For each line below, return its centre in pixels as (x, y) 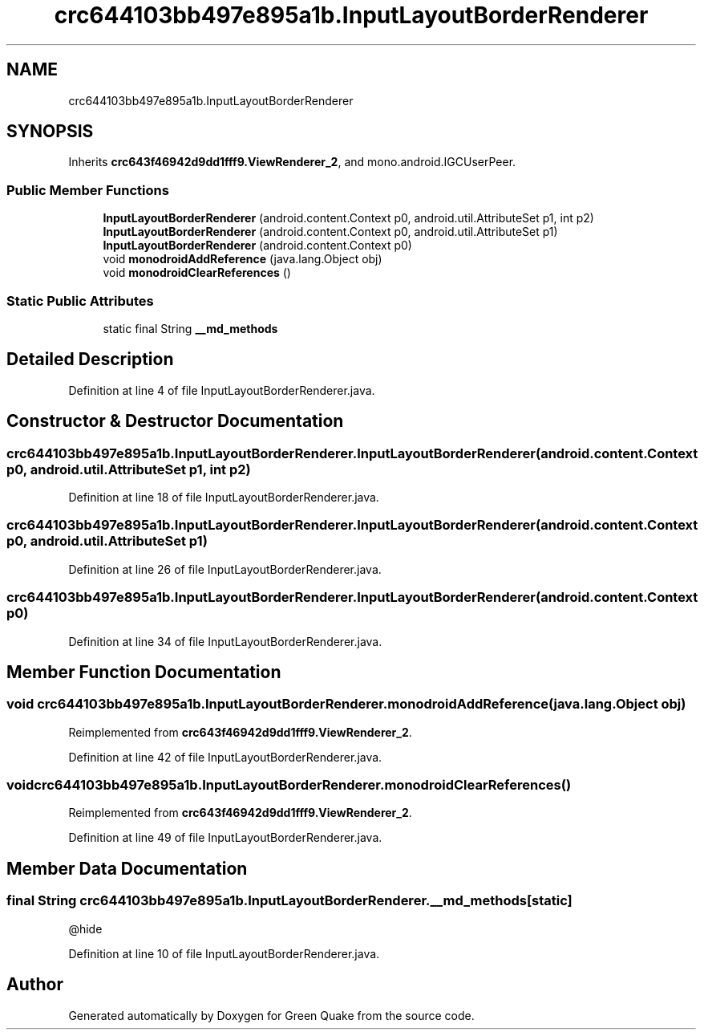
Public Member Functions (88, 190)
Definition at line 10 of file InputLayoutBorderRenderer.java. (224, 953)
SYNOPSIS (50, 132)
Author (35, 985)
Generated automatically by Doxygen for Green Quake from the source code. (271, 1015)
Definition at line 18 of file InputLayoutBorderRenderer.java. (224, 497)
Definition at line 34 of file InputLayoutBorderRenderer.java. (225, 641)
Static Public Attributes (80, 301)
